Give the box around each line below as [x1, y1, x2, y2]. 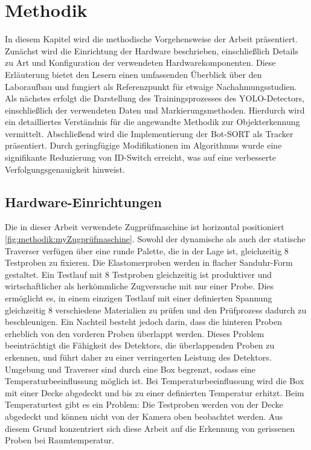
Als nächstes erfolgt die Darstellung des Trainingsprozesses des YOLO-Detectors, [5, 92, 304, 104]
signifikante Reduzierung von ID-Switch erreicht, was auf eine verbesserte [5, 151, 276, 164]
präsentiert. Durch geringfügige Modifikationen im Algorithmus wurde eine [5, 139, 282, 152]
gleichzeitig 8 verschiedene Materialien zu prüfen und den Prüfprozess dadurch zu [5, 303, 307, 316]
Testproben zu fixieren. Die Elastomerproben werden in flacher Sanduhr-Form [5, 256, 293, 269]
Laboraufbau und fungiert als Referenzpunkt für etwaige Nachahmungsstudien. [5, 80, 297, 92]
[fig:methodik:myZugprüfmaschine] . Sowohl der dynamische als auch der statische [5, 233, 306, 245]
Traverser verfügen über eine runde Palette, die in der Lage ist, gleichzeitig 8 [5, 244, 289, 257]
